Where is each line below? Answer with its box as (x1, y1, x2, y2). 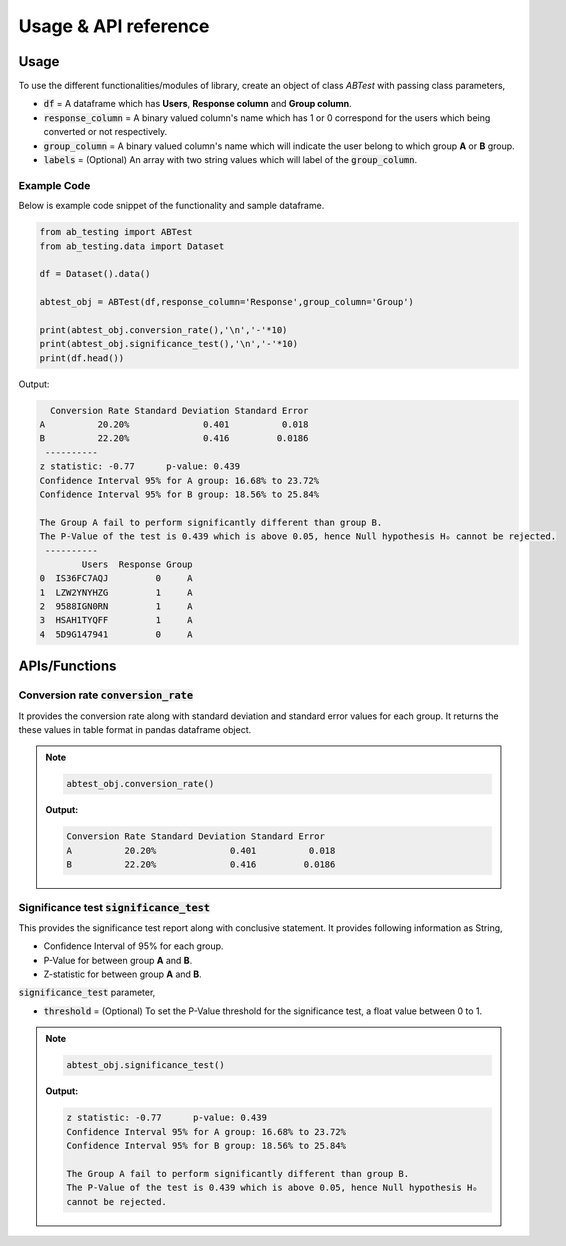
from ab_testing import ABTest (39, 226, 194, 238)
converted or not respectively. (43, 126, 168, 138)
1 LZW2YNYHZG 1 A (39, 586, 194, 598)
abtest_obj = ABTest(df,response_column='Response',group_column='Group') (39, 296, 415, 308)
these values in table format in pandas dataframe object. (18, 724, 252, 736)
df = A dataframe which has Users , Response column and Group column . (43, 98, 352, 110)
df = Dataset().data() (39, 268, 151, 280)
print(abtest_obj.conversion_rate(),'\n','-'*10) (39, 324, 288, 335)
